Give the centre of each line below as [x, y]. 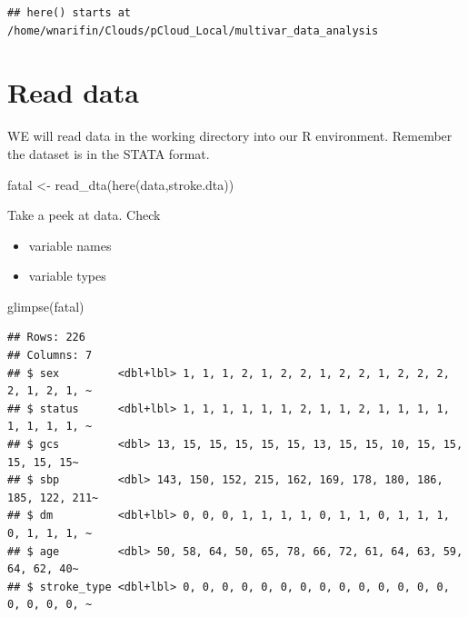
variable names [70, 245]
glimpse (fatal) [46, 306]
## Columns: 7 [50, 356]
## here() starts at [70, 13]
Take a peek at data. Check [84, 215]
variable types [67, 276]
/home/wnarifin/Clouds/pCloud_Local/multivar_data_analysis [193, 30]
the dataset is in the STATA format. [109, 153]
